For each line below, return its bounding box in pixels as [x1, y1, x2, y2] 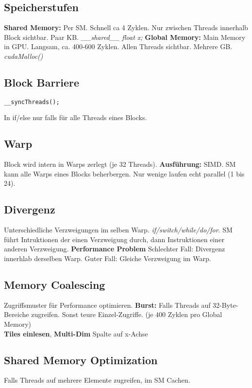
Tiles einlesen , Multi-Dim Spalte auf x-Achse [4, 328, 148, 338]
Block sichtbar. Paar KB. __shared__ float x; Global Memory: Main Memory [4, 32, 246, 42]
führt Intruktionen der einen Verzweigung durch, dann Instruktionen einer [4, 234, 224, 244]
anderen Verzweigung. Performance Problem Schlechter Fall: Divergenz [4, 244, 225, 254]
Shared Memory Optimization [4, 352, 158, 367]
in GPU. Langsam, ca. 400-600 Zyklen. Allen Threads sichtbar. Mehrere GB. [4, 41, 233, 52]
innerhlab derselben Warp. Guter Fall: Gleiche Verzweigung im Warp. [4, 253, 211, 263]
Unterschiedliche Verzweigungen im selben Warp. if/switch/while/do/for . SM [4, 225, 233, 235]
